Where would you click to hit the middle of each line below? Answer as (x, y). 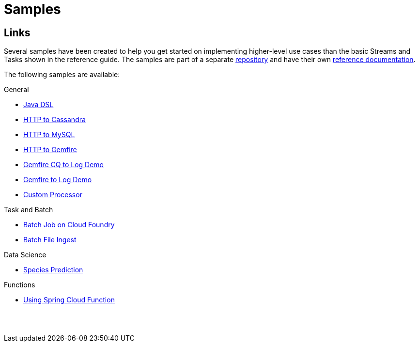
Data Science (25, 255)
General (16, 90)
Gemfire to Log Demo (58, 180)
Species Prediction (53, 270)
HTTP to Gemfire (50, 150)
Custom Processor (53, 195)
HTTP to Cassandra (54, 120)
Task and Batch (29, 210)
